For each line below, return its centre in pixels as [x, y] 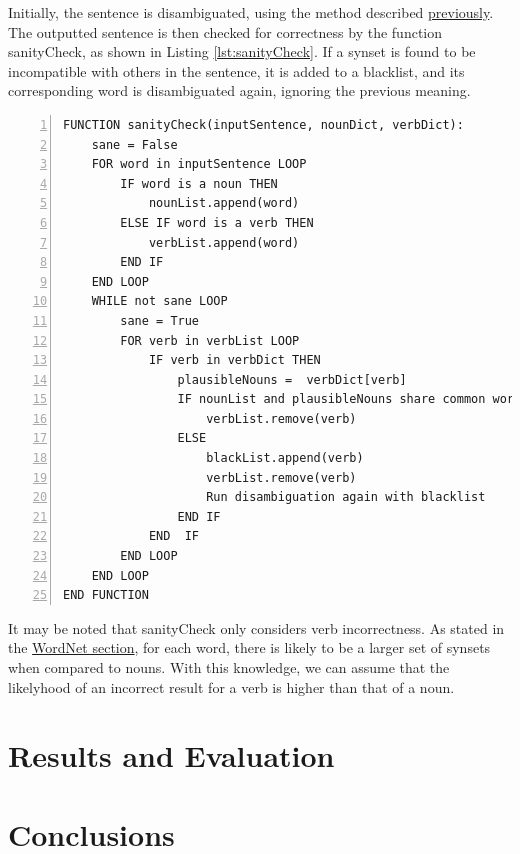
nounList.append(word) [224, 203]
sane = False [134, 144]
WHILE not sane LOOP [159, 301]
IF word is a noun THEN [199, 183]
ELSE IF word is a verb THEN [217, 222]
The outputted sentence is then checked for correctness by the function [225, 31]
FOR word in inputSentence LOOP [199, 164]
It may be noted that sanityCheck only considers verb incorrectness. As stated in [256, 627]
